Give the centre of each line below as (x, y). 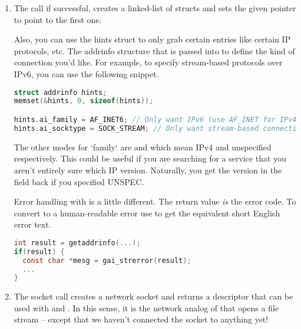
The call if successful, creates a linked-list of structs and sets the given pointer (155, 8)
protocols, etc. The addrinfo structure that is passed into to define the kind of (154, 50)
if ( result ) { (39, 251)
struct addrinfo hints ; (60, 92)
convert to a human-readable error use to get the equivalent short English (147, 213)
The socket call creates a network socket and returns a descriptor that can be (153, 296)
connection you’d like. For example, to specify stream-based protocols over (148, 62)
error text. (32, 224)
